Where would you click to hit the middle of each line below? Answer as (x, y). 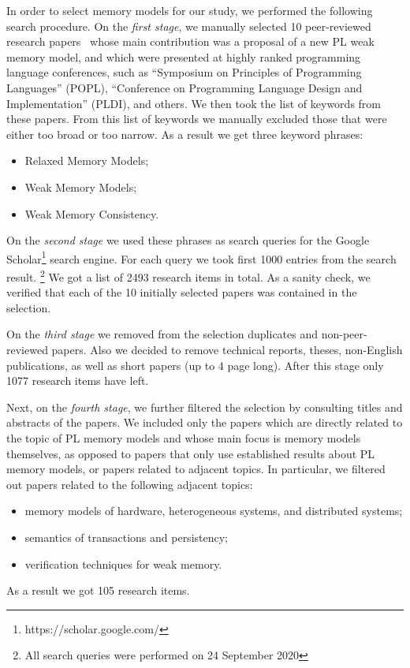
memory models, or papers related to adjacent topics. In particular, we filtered (196, 469)
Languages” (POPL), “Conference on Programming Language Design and (184, 87)
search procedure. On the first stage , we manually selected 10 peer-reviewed (189, 26)
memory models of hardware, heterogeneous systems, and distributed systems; (214, 511)
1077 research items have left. (78, 381)
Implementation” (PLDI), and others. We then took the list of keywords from (194, 103)
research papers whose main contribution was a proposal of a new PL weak (190, 41)
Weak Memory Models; (81, 187)
